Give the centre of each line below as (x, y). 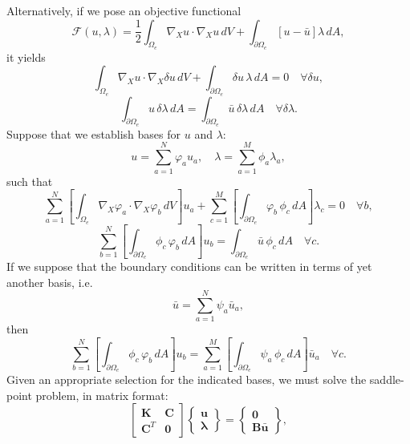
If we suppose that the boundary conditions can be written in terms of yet (189, 266)
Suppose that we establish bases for (94, 133)
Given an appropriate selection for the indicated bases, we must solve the (187, 379)
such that (30, 181)
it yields (26, 57)
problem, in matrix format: (102, 395)
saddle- (387, 379)
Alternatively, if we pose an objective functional (124, 10)
